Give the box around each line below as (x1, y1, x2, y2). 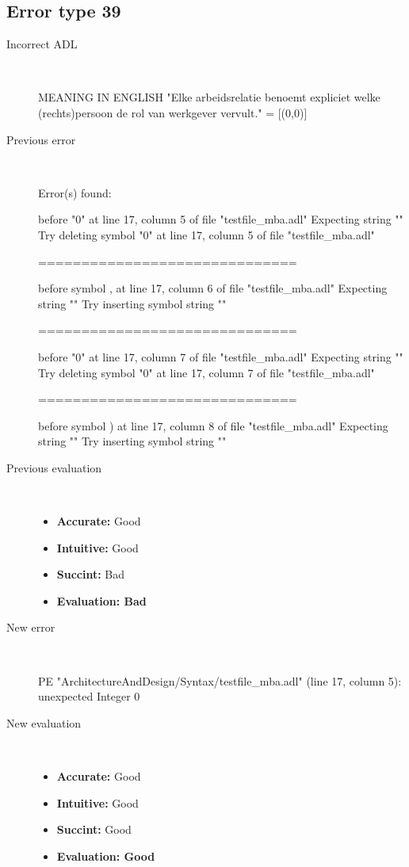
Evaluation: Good (56, 847, 155, 864)
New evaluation (6, 714, 82, 731)
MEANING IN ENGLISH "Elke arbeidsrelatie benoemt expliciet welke (38, 89, 380, 105)
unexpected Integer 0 (38, 688, 140, 705)
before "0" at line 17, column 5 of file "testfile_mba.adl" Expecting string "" (38, 211, 403, 227)
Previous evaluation (6, 459, 102, 476)
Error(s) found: (38, 184, 112, 201)
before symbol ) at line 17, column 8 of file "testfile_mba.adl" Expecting (38, 417, 388, 433)
